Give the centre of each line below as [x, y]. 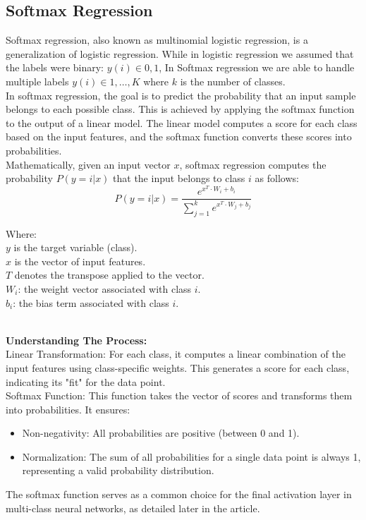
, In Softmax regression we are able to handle [257, 67]
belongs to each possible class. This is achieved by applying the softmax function [180, 109]
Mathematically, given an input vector [88, 164]
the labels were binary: [55, 67]
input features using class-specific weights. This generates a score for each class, [178, 367]
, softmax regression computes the [253, 164]
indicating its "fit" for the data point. [86, 381]
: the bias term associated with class [91, 302]
